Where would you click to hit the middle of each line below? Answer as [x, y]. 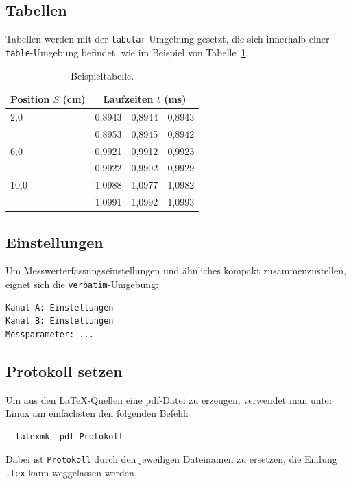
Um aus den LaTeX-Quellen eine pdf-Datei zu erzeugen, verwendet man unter [169, 399]
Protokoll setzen [64, 371]
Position [30, 99]
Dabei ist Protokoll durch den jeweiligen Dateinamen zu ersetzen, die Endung [171, 459]
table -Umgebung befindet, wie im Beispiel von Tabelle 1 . [127, 52]
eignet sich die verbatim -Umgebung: [82, 284]
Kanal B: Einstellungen [60, 321]
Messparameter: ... [50, 334]
